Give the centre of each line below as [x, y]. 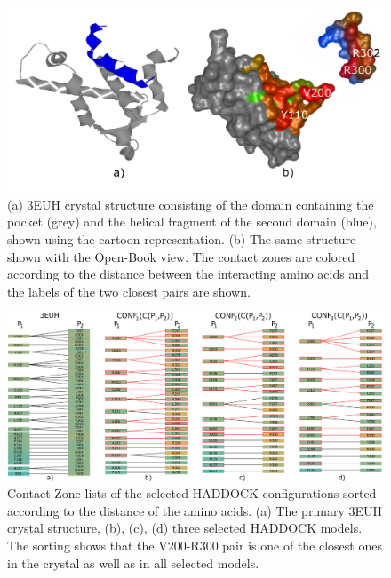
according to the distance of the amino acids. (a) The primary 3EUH [195, 510]
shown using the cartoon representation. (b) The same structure [182, 239]
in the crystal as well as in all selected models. [133, 562]
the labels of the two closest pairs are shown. [129, 291]
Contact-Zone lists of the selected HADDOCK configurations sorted [192, 493]
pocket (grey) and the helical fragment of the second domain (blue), [192, 222]
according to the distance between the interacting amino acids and [188, 274]
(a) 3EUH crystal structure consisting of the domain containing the [191, 204]
